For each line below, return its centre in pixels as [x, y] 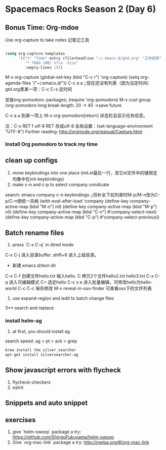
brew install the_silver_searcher [41, 350]
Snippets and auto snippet [46, 403]
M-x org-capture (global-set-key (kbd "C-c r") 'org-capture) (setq [72, 77]
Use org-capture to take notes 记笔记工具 [47, 40]
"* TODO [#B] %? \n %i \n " [52, 63]
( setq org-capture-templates [35, 54]
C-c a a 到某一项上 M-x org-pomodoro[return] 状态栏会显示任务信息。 [76, 115]
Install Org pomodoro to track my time [51, 144]
